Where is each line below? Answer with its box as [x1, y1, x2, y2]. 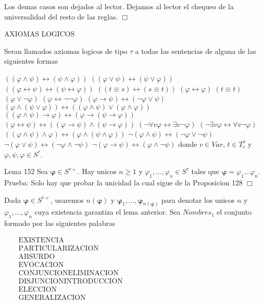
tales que [191, 166, 219, 177]
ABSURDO [18, 253, 55, 260]
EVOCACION [18, 261, 64, 269]
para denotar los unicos [161, 194, 235, 205]
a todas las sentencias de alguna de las [135, 45, 256, 56]
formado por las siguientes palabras [4, 218, 116, 229]
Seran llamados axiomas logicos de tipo [4, 45, 127, 56]
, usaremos [50, 194, 84, 205]
